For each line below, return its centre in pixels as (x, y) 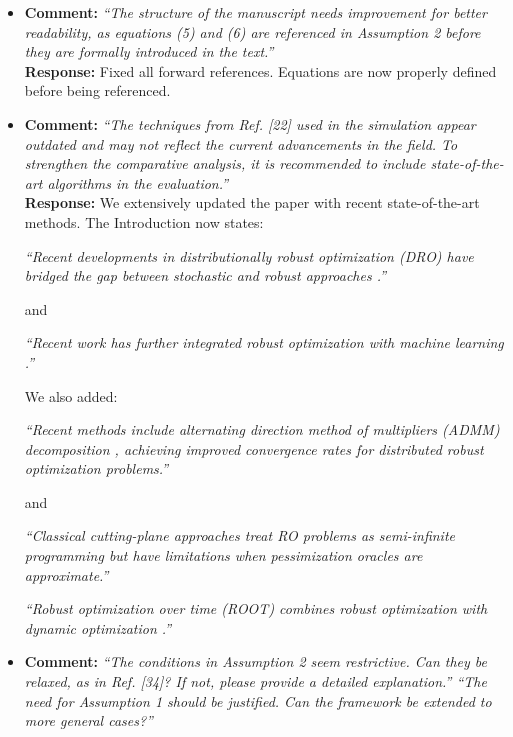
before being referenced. (97, 90)
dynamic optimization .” (98, 627)
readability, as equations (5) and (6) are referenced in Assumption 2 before (252, 31)
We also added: (71, 395)
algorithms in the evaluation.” (138, 182)
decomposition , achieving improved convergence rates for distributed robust (254, 448)
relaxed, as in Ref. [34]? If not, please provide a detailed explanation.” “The (255, 681)
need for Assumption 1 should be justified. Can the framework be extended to (258, 700)
